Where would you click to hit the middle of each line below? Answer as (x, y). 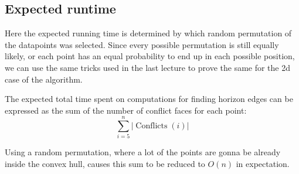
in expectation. (263, 164)
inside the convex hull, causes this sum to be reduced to (105, 164)
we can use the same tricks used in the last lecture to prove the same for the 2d (148, 67)
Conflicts (152, 126)
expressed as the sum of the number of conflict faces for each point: (126, 110)
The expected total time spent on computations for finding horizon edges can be (149, 99)
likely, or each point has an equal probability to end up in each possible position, (150, 56)
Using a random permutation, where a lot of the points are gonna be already (143, 152)
